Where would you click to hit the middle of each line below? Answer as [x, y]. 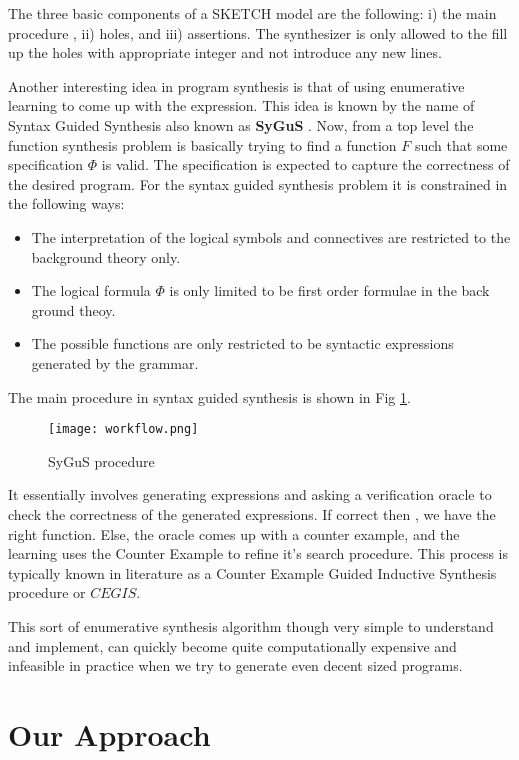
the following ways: [66, 203]
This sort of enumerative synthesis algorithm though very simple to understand [251, 625]
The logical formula [91, 290]
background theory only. [106, 256]
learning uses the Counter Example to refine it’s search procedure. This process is [258, 553]
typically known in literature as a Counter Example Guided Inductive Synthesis [252, 572]
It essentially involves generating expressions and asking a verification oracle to [250, 494]
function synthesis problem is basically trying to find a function [202, 144]
